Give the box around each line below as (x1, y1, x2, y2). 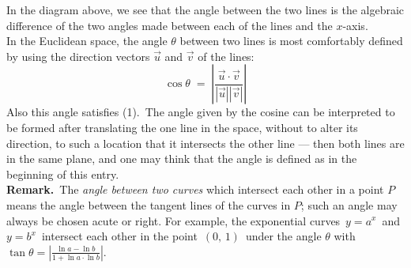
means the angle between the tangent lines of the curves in (6, 196, 291, 213)
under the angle (245, 228, 322, 244)
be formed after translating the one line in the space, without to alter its (6, 119, 358, 135)
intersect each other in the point (41, 228, 198, 244)
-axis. (342, 17, 368, 33)
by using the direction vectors (6, 47, 150, 64)
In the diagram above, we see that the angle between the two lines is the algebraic (6, 2, 405, 17)
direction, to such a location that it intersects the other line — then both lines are (6, 134, 405, 151)
